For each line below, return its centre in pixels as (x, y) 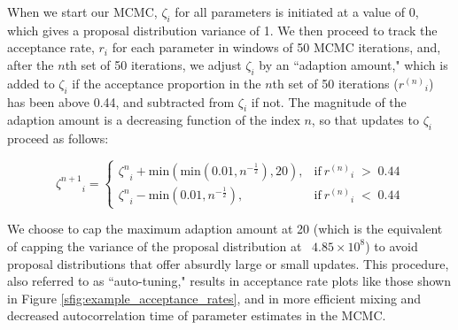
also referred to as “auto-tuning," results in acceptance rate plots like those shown (229, 281)
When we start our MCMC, (82, 12)
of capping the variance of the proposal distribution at (155, 246)
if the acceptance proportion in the (167, 83)
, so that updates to (365, 120)
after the (31, 64)
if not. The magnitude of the (329, 101)
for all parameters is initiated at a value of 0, (297, 12)
